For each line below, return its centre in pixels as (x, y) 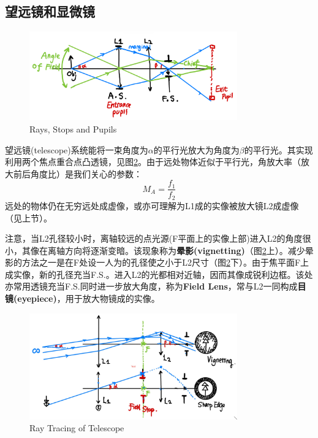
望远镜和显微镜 (50, 11)
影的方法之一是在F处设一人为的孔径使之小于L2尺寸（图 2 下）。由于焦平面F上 (157, 262)
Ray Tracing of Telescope (77, 428)
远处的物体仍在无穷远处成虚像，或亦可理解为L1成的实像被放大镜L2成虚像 (152, 205)
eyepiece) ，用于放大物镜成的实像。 (89, 298)
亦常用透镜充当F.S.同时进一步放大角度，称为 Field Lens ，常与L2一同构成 (151, 286)
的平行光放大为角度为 (196, 149)
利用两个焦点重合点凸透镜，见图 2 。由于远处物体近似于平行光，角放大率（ (153, 162)
